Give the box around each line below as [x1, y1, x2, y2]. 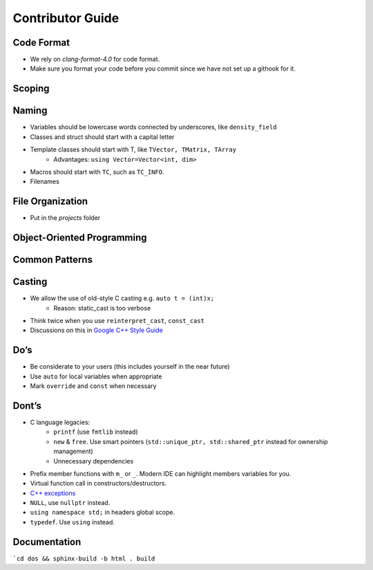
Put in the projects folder [30, 214, 101, 222]
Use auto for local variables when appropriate [30, 372, 162, 380]
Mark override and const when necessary [30, 382, 157, 390]
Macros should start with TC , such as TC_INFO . [30, 167, 165, 176]
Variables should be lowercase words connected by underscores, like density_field [30, 123, 277, 131]
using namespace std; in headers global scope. [30, 508, 175, 517]
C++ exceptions [30, 488, 76, 497]
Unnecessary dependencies [53, 457, 134, 465]
